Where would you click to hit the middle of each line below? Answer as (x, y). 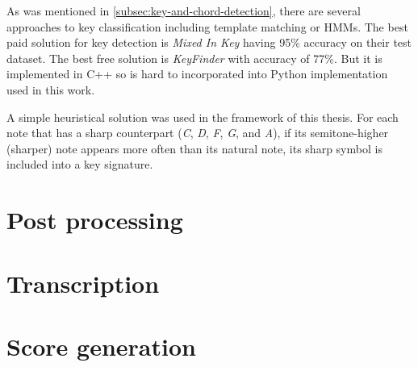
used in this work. (51, 89)
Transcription (83, 283)
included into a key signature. (80, 164)
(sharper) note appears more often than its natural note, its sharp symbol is (194, 148)
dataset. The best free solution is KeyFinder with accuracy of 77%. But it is (194, 58)
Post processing (95, 220)
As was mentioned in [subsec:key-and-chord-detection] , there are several (184, 10)
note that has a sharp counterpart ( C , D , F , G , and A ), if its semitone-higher (198, 133)
